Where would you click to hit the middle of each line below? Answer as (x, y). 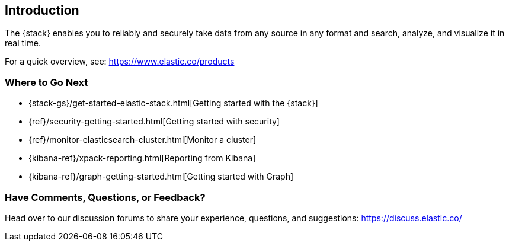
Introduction (42, 10)
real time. (23, 43)
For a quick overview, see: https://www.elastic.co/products (120, 62)
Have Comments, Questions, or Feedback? (105, 197)
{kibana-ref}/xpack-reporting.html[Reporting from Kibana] (142, 158)
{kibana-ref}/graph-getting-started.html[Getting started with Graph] (161, 177)
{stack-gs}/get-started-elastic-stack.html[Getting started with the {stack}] (173, 103)
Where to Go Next (47, 82)
